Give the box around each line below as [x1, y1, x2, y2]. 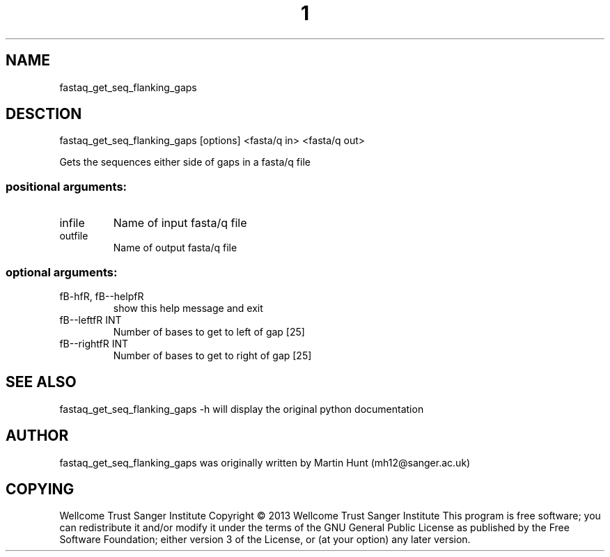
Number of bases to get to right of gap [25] [113, 349, 312, 361]
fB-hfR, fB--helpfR [59, 290, 144, 302]
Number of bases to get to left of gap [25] [113, 325, 305, 338]
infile [59, 216, 85, 230]
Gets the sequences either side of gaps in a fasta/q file [59, 156, 311, 168]
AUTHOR [6, 427, 69, 445]
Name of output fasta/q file [113, 242, 237, 254]
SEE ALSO [6, 373, 77, 391]
